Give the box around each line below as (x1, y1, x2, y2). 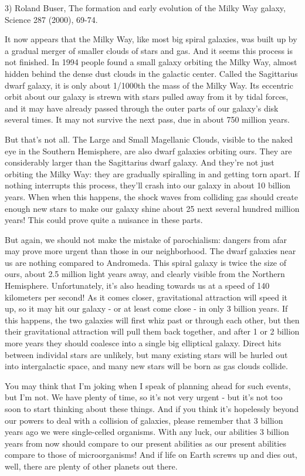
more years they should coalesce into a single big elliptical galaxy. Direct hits (5, 337, 282, 349)
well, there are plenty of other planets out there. (5, 460, 178, 472)
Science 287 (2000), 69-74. (5, 13, 98, 25)
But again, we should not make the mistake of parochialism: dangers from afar (5, 233, 287, 245)
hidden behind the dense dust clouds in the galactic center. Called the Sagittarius (5, 67, 298, 79)
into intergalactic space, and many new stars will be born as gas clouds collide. (5, 360, 288, 372)
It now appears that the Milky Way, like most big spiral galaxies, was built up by (5, 33, 297, 45)
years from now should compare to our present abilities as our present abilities (5, 437, 286, 449)
